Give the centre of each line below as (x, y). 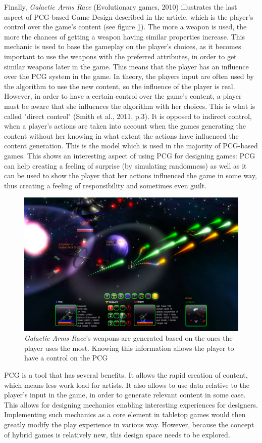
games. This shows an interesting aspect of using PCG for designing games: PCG (130, 155)
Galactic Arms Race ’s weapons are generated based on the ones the (128, 338)
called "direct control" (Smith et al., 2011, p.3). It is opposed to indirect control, (128, 116)
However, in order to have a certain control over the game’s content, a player (123, 96)
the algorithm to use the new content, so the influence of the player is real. (120, 86)
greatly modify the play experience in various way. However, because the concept (129, 424)
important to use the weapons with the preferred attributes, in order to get (120, 56)
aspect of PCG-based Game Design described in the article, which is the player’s (129, 16)
